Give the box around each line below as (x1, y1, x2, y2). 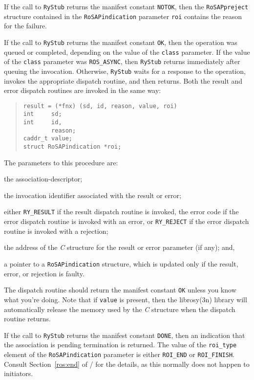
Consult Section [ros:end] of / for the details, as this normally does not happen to (4, 358, 250, 369)
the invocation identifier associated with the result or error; (4, 190, 181, 200)
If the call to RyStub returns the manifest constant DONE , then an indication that (4, 330, 245, 340)
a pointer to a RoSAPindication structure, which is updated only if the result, (4, 258, 238, 268)
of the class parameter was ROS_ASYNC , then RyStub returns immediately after (4, 56, 240, 67)
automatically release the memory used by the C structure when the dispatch (4, 304, 235, 314)
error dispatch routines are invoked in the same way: (4, 85, 161, 95)
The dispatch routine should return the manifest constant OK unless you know (4, 285, 236, 295)
